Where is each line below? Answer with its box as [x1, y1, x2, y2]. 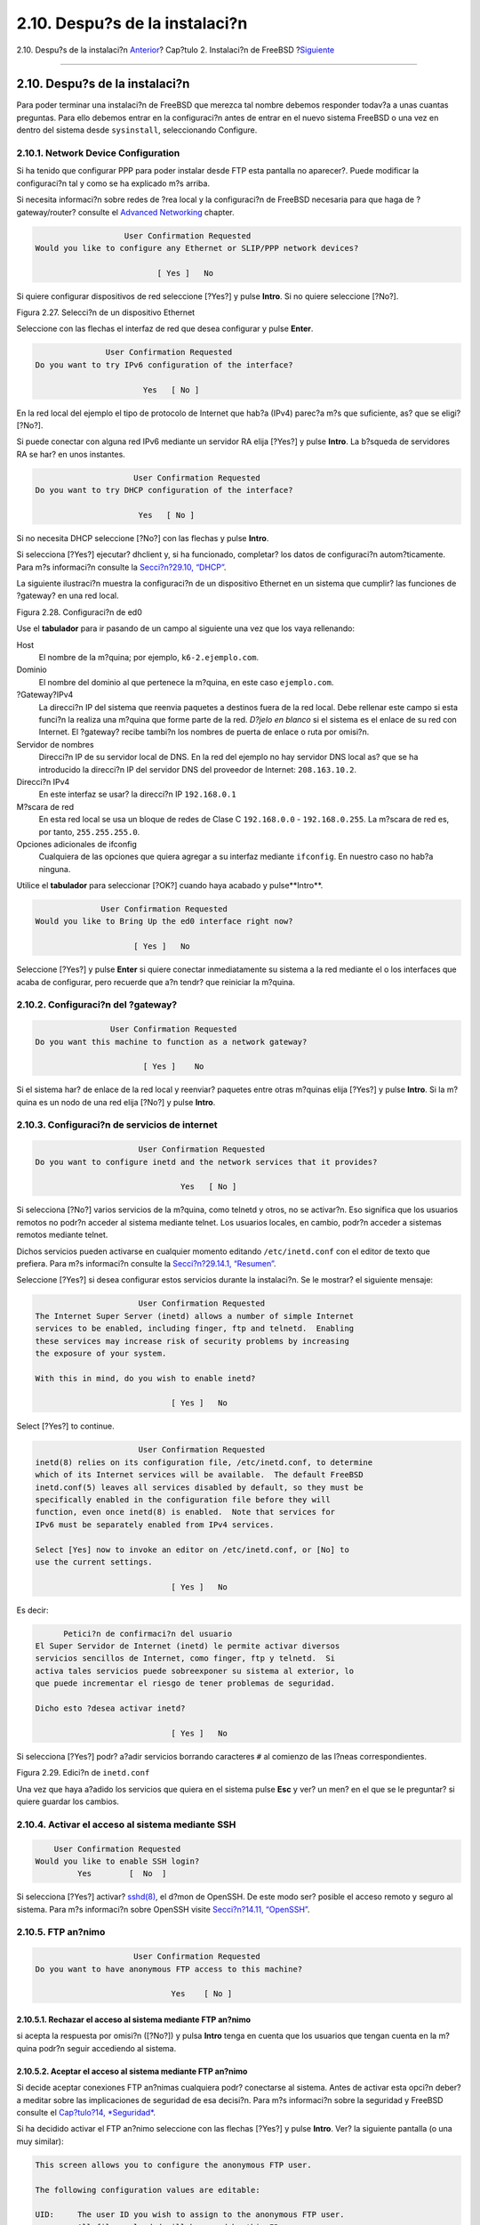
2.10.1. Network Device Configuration [16, 147, 180, 159]
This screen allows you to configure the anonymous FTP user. [35, 2159, 312, 2170]
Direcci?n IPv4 [16, 776, 70, 787]
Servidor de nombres [16, 739, 94, 749]
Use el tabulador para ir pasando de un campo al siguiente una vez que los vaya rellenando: [16, 623, 356, 634]
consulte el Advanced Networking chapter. [77, 206, 235, 217]
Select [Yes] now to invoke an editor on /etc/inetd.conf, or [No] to [35, 1544, 350, 1555]
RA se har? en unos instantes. [16, 449, 126, 459]
